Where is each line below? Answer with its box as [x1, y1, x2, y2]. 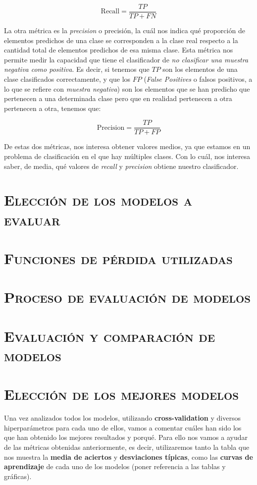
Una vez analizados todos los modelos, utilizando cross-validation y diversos [4, 413, 241, 423]
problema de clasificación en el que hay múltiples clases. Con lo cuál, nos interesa [4, 151, 251, 162]
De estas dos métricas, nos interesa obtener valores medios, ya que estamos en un [4, 141, 251, 152]
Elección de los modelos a [4, 190, 193, 210]
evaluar [4, 209, 60, 229]
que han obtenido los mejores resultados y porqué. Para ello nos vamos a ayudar [4, 432, 248, 442]
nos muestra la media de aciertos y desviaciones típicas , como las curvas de [4, 451, 253, 462]
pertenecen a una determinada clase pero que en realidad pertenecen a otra [4, 93, 232, 104]
